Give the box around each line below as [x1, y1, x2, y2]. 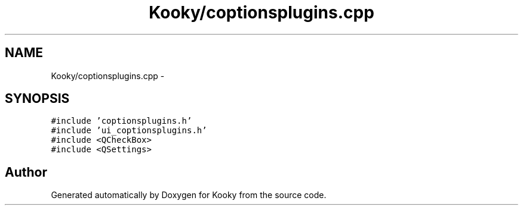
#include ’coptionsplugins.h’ [51, 116, 192, 126]
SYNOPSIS [5, 91, 70, 106]
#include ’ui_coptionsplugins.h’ [51, 126, 207, 136]
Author [5, 164, 47, 180]
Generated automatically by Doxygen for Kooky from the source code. [51, 190, 327, 200]
